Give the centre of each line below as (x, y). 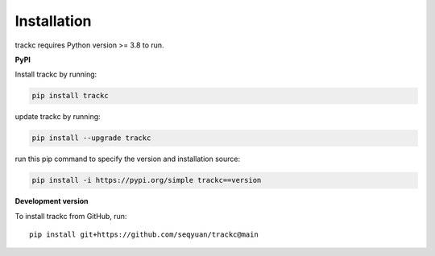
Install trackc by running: (56, 74)
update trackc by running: (58, 117)
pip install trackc (70, 96)
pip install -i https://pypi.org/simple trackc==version (147, 180)
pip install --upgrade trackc (91, 138)
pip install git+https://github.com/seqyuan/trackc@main (144, 235)
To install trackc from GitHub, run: (71, 216)
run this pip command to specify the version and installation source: (128, 159)
